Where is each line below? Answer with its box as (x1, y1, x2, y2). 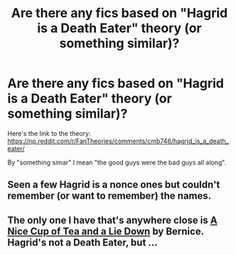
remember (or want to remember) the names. (7, 190, 212, 202)
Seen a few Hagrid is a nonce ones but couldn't (7, 179, 220, 191)
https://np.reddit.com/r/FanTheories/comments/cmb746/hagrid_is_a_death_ (7, 137, 229, 145)
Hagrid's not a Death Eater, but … (7, 236, 158, 249)
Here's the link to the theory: (7, 129, 91, 137)
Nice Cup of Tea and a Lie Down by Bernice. (7, 225, 204, 237)
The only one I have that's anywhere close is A (7, 214, 218, 226)
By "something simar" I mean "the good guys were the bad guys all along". (7, 158, 227, 167)
